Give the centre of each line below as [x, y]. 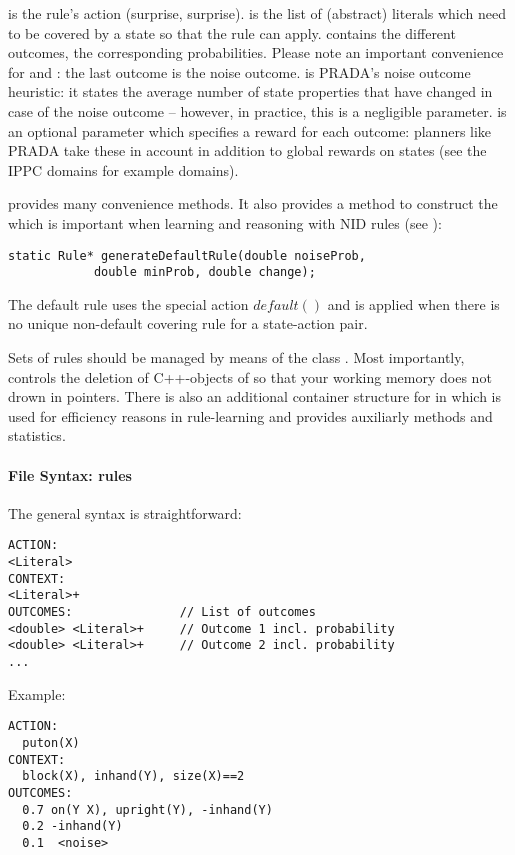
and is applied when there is [413, 303]
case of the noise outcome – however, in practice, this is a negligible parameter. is [257, 110]
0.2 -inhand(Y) [72, 826]
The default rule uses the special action [128, 303]
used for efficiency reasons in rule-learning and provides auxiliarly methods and [250, 415]
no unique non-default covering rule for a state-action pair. [188, 323]
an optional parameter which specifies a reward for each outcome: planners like [250, 130]
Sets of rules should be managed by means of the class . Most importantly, [236, 357]
